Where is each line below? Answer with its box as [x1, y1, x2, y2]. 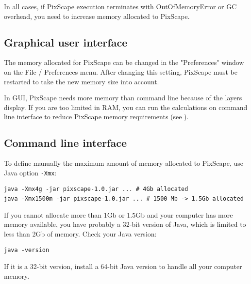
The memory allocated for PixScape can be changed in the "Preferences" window [4, 57, 244, 67]
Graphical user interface [4, 34, 128, 49]
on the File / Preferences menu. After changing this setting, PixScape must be [4, 66, 237, 77]
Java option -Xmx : [4, 167, 57, 177]
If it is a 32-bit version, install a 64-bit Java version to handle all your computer [4, 261, 242, 271]
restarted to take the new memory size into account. [4, 76, 159, 86]
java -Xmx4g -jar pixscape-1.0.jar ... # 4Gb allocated [4, 186, 188, 193]
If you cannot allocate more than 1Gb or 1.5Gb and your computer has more [4, 209, 233, 220]
